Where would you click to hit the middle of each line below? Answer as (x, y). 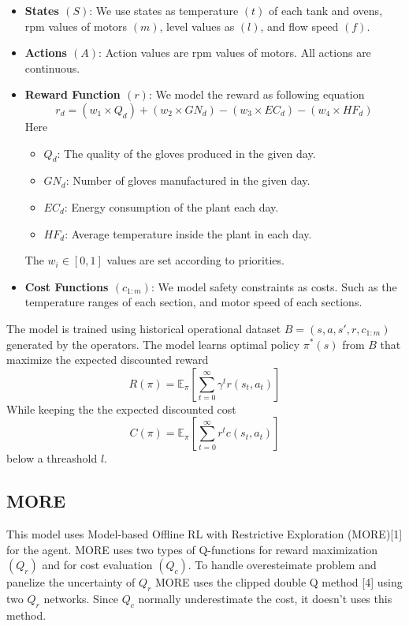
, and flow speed (299, 26)
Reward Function (73, 94)
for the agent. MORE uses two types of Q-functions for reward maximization (192, 549)
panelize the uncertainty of (71, 582)
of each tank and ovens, (326, 10)
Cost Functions (67, 286)
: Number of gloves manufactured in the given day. (188, 180)
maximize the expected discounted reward (108, 360)
